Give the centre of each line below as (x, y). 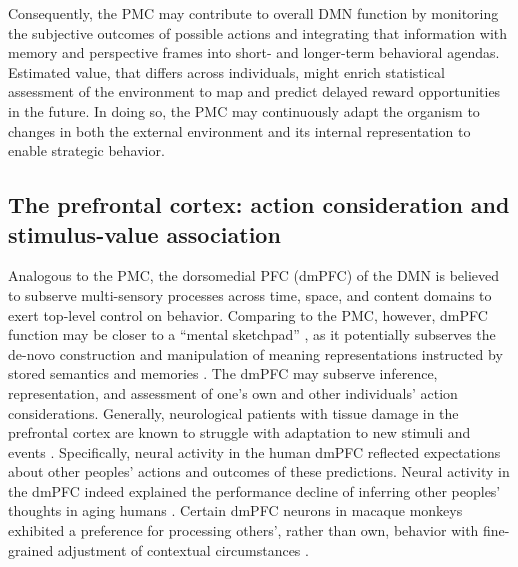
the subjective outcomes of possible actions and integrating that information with (258, 32)
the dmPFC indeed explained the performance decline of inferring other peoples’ (254, 490)
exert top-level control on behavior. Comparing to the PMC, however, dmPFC (248, 314)
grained (31, 549)
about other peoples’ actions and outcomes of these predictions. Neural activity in (259, 471)
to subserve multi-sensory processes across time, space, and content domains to (250, 294)
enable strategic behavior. (86, 150)
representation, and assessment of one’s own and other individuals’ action (233, 392)
